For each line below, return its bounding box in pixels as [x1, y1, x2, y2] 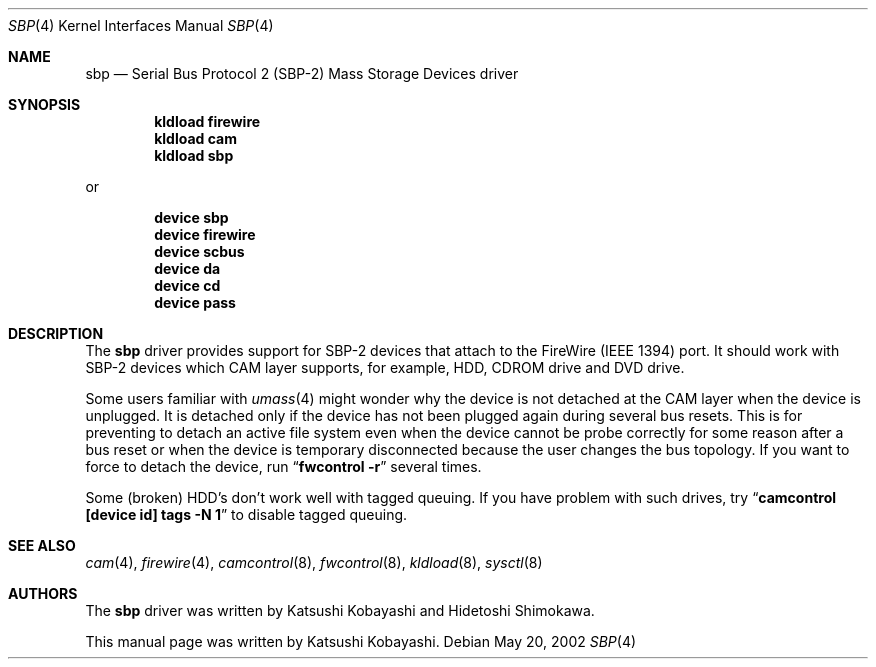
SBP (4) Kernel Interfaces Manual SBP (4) [8, 17, 274, 34]
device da [154, 260, 221, 277]
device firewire [154, 226, 256, 243]
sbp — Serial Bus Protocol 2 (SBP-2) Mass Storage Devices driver [85, 65, 519, 82]
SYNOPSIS [8, 96, 81, 113]
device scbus [154, 243, 245, 260]
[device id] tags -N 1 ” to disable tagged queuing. [85, 506, 408, 523]
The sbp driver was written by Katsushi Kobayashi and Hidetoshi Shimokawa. [85, 602, 595, 619]
